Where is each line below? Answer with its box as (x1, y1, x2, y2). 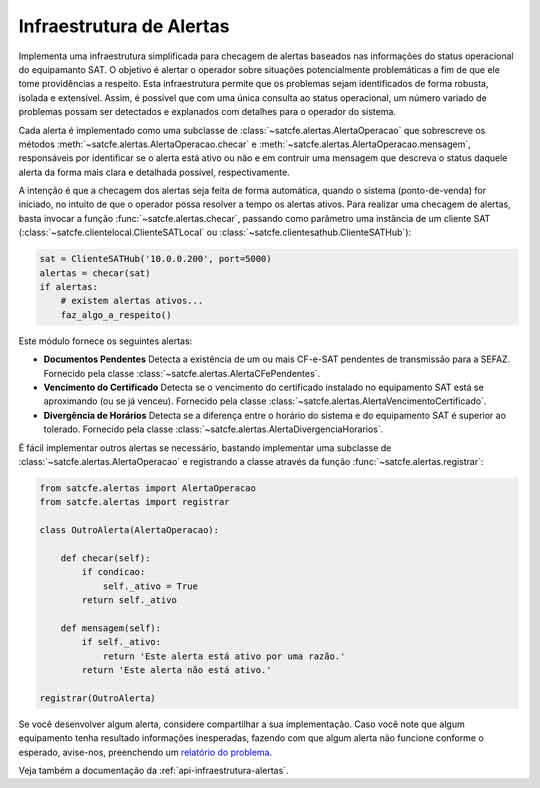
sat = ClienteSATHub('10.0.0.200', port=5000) (39, 253, 272, 265)
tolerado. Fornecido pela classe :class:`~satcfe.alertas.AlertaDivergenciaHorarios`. (43, 423, 384, 435)
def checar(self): (60, 552, 151, 564)
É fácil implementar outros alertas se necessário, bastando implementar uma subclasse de (18, 441, 392, 454)
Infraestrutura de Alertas (18, 15, 230, 37)
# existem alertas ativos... (60, 295, 204, 307)
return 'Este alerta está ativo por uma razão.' (102, 650, 346, 662)
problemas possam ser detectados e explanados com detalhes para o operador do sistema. (18, 106, 397, 118)
